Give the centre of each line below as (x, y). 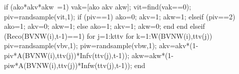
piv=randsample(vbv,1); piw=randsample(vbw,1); (80, 45)
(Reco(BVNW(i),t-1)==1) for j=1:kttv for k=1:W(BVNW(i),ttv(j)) (108, 36)
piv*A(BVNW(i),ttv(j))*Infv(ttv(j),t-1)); (67, 55)
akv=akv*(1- (179, 45)
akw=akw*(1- (152, 55)
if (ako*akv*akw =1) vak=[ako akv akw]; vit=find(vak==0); (98, 6)
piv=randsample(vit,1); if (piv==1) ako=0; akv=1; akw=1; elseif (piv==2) (120, 16)
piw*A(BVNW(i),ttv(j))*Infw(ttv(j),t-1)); (68, 65)
